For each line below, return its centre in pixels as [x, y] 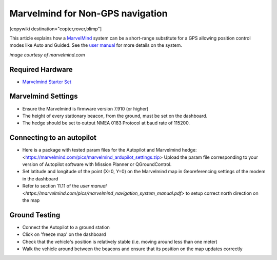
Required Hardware [41, 69]
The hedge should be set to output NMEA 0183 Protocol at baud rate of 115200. [106, 123]
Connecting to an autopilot [53, 138]
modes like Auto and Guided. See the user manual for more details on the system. [96, 45]
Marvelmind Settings [44, 96]
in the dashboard [40, 179]
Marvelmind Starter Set [47, 82]
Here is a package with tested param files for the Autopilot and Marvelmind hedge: [110, 150]
